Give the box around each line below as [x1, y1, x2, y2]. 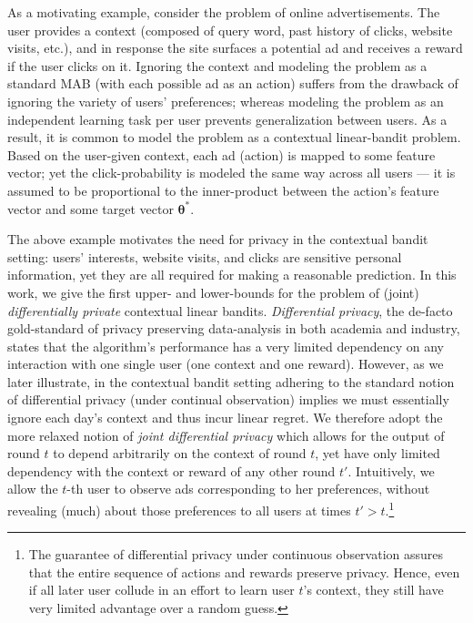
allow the [7, 479, 58, 498]
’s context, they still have [303, 580, 444, 599]
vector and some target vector [7, 199, 174, 218]
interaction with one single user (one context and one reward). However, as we [7, 354, 444, 373]
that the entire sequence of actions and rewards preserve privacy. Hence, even [28, 562, 460, 581]
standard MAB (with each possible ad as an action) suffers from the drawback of [7, 74, 458, 93]
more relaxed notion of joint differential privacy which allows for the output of [7, 425, 445, 444]
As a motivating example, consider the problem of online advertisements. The [7, 3, 440, 21]
